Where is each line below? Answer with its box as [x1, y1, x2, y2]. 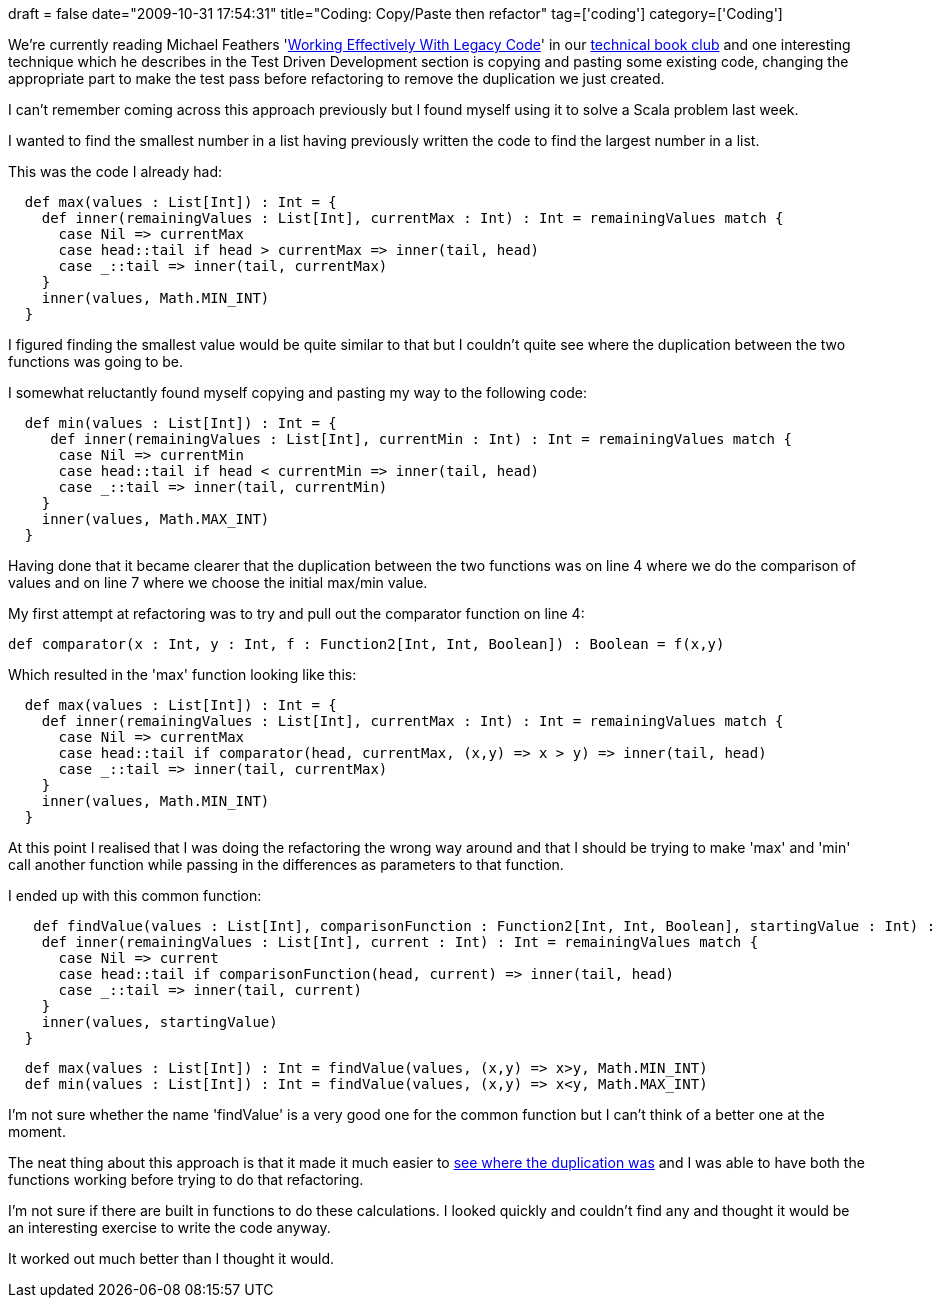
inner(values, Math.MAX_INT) [41, 511, 270, 527]
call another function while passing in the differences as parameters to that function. [8, 856, 564, 873]
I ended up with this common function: [8, 887, 262, 904]
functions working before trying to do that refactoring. [8, 1171, 364, 1188]
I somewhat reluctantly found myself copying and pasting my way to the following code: [8, 384, 587, 401]
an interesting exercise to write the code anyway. [8, 1219, 331, 1236]
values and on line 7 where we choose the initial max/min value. [8, 574, 428, 591]
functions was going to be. [8, 353, 184, 370]
